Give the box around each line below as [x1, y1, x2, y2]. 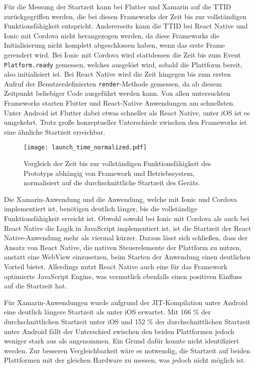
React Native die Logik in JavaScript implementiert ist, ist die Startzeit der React [4, 223, 252, 233]
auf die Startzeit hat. [4, 281, 67, 291]
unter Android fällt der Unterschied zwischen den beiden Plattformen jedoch [4, 326, 234, 336]
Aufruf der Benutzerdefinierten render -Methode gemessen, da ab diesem [4, 78, 222, 88]
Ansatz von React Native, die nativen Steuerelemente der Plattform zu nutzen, [4, 242, 242, 252]
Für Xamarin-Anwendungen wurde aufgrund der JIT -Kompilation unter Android [4, 297, 248, 307]
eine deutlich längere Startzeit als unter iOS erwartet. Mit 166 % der [4, 307, 211, 317]
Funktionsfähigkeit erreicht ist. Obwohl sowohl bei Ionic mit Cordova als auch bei [4, 213, 250, 224]
